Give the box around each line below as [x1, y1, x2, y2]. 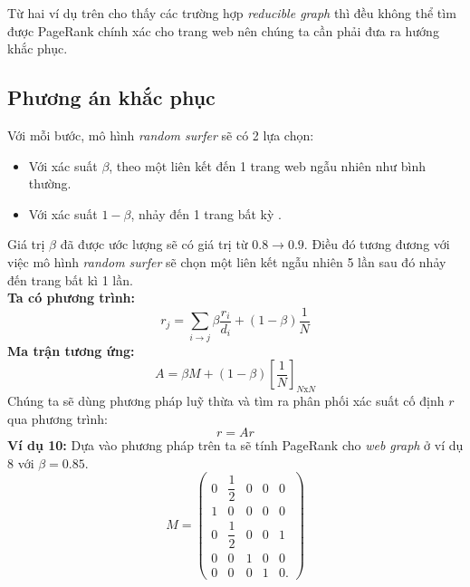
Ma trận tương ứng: [7, 341, 135, 360]
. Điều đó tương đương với [303, 235, 450, 254]
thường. [28, 174, 72, 193]
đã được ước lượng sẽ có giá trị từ [60, 235, 248, 254]
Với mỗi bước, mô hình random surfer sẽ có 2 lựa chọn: [7, 125, 314, 144]
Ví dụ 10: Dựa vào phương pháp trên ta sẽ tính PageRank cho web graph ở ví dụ [7, 436, 464, 455]
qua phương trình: [7, 409, 108, 428]
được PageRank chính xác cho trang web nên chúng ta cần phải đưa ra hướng [7, 21, 439, 40]
